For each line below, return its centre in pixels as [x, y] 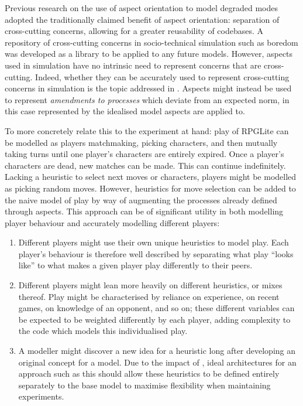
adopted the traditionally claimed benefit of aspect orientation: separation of [142, 19]
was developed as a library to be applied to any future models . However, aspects [149, 54]
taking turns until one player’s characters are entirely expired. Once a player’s [144, 154]
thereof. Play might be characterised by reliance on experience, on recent [149, 296]
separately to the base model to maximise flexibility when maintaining [144, 385]
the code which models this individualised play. [103, 331]
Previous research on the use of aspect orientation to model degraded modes [142, 8]
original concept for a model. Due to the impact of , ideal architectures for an [157, 362]
